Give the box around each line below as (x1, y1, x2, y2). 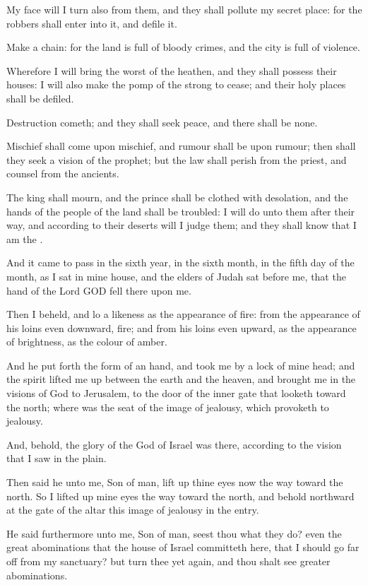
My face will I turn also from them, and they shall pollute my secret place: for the (6, 2, 362, 16)
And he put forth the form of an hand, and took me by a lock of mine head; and (6, 357, 355, 372)
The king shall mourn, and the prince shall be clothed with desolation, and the (6, 189, 348, 204)
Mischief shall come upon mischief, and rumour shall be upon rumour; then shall (6, 138, 356, 153)
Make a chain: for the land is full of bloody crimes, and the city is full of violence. (6, 40, 360, 54)
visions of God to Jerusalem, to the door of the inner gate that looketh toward (6, 386, 346, 401)
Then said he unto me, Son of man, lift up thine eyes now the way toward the (6, 475, 343, 490)
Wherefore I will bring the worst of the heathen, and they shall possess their (6, 63, 337, 78)
